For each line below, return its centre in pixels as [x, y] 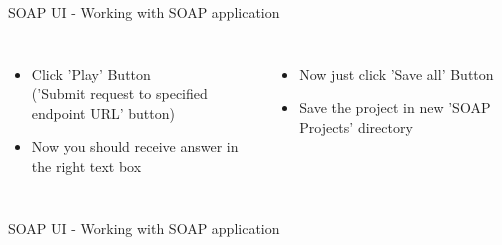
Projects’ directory [356, 126]
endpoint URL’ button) [103, 112]
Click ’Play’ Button [91, 73]
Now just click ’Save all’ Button [396, 73]
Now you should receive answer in [135, 146]
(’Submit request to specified [119, 93]
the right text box [86, 165]
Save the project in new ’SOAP [395, 107]
